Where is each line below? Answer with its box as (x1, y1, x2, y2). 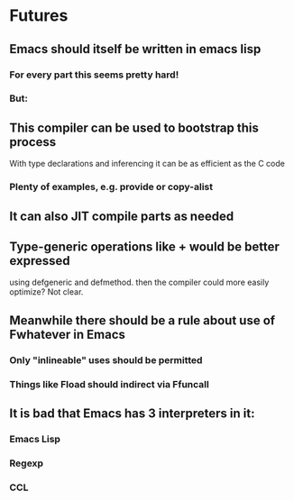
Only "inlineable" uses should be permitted (9, 353, 203, 366)
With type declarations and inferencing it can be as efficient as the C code (9, 159, 286, 169)
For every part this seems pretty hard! (9, 68, 179, 81)
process (9, 134, 57, 150)
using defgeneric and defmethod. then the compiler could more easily (9, 277, 270, 288)
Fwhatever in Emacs (9, 326, 126, 342)
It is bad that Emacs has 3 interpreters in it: (9, 405, 255, 421)
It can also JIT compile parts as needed (9, 208, 234, 223)
